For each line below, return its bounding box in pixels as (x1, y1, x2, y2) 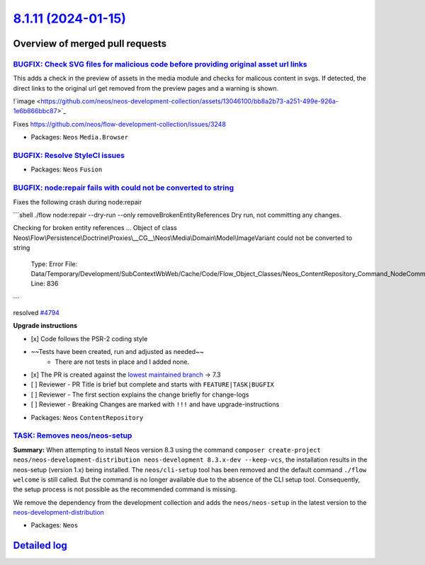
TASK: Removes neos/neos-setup (13, 430, 132, 440)
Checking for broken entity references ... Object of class (13, 224, 177, 232)
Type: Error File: (30, 259, 78, 268)
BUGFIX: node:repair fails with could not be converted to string (13, 183, 234, 193)
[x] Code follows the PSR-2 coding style (30, 334, 148, 343)
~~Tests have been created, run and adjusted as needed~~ (30, 348, 205, 356)
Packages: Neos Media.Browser (30, 133, 129, 142)
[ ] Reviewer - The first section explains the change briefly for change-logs (30, 390, 249, 399)
